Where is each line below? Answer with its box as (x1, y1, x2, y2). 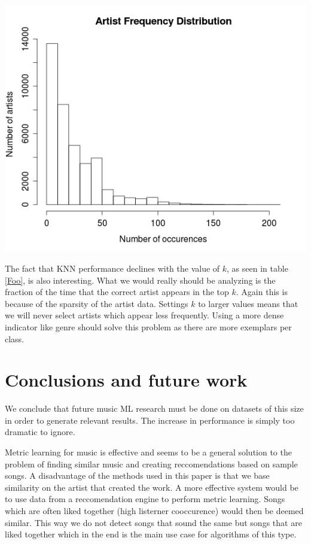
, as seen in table (227, 262, 288, 274)
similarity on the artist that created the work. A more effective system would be (5, 481, 298, 493)
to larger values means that (198, 297, 298, 309)
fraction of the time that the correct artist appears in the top (5, 285, 229, 298)
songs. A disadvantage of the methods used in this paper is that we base (5, 469, 270, 482)
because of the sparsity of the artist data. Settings (5, 297, 188, 309)
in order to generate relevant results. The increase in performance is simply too (5, 414, 295, 426)
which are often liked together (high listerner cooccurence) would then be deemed (5, 504, 304, 516)
